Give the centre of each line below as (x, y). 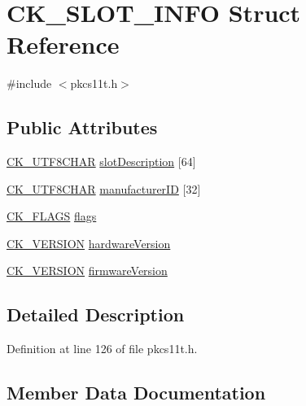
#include (29, 83)
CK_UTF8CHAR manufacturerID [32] (104, 188)
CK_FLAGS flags (52, 216)
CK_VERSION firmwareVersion (87, 271)
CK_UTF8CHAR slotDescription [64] (101, 162)
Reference (63, 44)
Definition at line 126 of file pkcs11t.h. (102, 349)
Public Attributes (82, 127)
